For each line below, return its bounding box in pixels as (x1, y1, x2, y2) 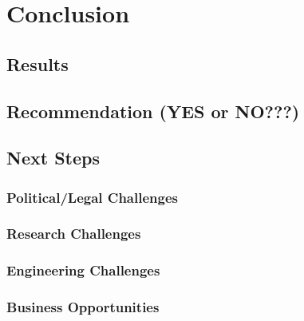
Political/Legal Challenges (6, 187, 178, 207)
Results (6, 51, 69, 76)
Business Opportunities (6, 297, 160, 317)
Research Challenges (6, 224, 141, 244)
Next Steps (6, 145, 100, 170)
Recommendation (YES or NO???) (6, 98, 300, 123)
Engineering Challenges (6, 260, 160, 280)
